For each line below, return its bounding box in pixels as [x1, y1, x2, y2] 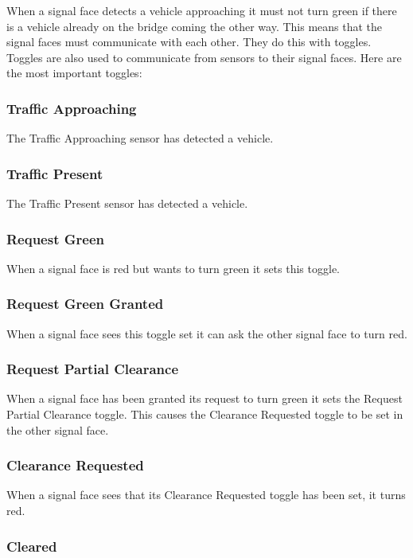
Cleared [6, 536, 57, 556]
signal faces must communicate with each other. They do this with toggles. [6, 33, 372, 50]
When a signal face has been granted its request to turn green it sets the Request [6, 390, 403, 407]
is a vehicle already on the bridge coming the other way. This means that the [6, 18, 383, 34]
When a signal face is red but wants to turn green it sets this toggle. [6, 259, 340, 276]
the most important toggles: [6, 64, 142, 81]
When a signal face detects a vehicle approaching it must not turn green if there [6, 2, 397, 18]
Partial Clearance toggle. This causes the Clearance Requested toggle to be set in [6, 406, 403, 423]
